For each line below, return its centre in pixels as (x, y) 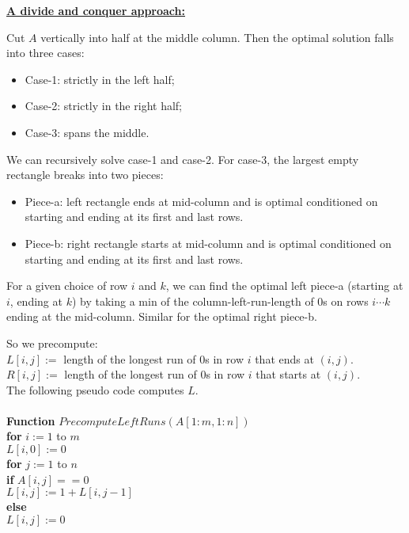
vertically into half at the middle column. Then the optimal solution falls (217, 37)
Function (31, 420)
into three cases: (45, 53)
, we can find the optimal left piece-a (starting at (284, 286)
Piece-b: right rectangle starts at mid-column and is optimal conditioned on (208, 243)
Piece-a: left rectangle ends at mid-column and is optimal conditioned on (201, 201)
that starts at (288, 374)
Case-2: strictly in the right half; (103, 106)
